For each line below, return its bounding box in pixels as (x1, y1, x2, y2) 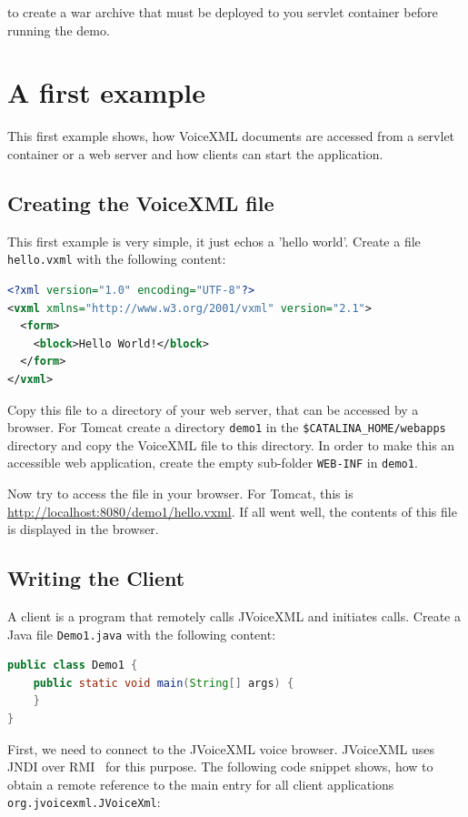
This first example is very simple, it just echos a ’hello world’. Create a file (7, 231, 421, 250)
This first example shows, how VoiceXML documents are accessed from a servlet (7, 126, 455, 146)
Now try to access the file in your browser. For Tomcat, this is (7, 484, 353, 503)
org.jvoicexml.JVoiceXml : (7, 792, 161, 812)
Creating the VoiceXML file (7, 188, 274, 217)
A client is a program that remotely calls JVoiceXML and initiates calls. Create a (7, 607, 461, 625)
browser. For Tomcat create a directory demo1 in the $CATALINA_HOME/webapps (7, 418, 446, 437)
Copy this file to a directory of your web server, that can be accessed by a (7, 399, 419, 419)
